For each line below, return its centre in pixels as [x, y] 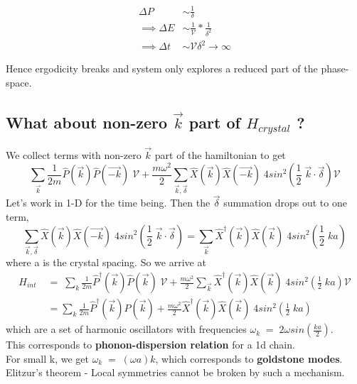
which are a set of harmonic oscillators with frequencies [126, 329]
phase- [335, 68]
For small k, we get [47, 358]
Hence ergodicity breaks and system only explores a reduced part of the [162, 68]
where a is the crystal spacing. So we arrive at [106, 262]
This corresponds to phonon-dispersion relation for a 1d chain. [150, 345]
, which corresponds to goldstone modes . [249, 358]
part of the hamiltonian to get [220, 155]
